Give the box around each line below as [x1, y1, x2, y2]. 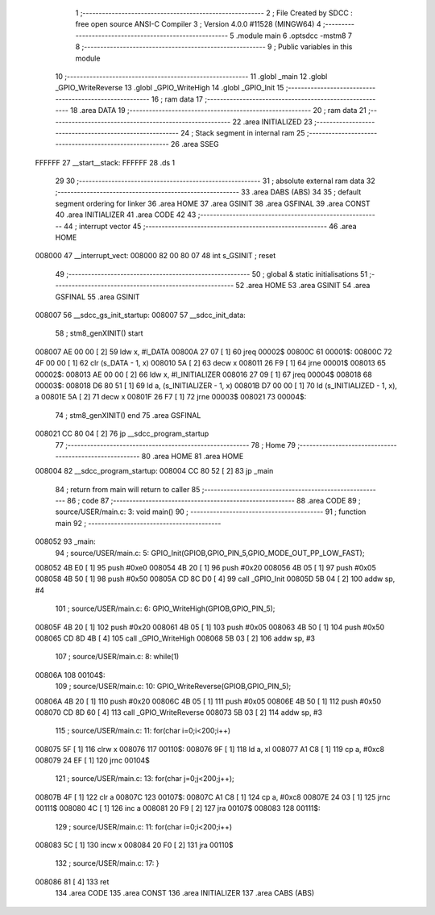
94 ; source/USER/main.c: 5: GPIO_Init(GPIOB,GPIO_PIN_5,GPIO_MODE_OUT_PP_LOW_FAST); [55, 548, 365, 558]
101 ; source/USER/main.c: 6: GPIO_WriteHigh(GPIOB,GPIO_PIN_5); [55, 604, 275, 613]
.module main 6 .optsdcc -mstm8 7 [235, 31, 353, 40]
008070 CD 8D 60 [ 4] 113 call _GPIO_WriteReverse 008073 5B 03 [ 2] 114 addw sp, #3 [35, 707, 322, 717]
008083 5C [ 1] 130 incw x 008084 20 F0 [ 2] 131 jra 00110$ [35, 840, 234, 850]
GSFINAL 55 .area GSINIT [55, 291, 140, 302]
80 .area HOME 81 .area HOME [141, 451, 244, 461]
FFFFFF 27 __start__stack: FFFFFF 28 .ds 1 [35, 157, 176, 167]
